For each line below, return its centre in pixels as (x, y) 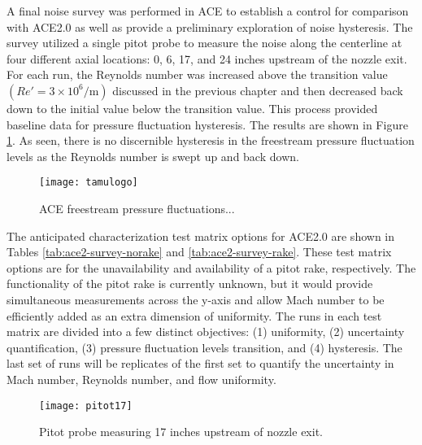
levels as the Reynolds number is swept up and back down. (153, 156)
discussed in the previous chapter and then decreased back (258, 90)
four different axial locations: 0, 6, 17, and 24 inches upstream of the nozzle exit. (207, 58)
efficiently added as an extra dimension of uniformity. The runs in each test (194, 315)
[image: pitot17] (86, 406)
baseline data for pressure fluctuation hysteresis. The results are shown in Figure (207, 124)
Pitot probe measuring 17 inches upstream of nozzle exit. (181, 432)
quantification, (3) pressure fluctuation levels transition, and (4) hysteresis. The (204, 347)
